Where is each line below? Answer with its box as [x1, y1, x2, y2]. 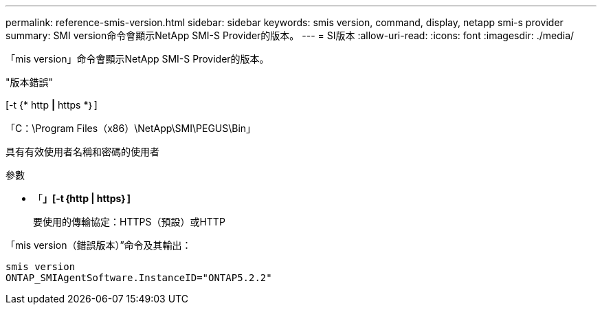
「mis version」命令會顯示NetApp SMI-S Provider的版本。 [5, 53, 269, 65]
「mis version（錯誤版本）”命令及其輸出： [5, 239, 192, 251]
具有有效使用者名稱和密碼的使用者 [5, 146, 159, 157]
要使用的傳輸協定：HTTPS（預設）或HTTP [33, 216, 225, 228]
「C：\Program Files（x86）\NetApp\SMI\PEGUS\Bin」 [5, 122, 256, 134]
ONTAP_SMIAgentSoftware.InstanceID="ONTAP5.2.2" [5, 272, 272, 283]
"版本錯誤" [5, 76, 54, 88]
